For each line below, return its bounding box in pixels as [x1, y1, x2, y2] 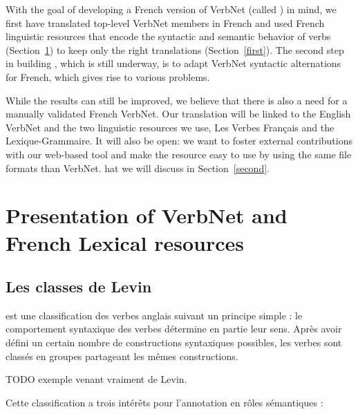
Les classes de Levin [6, 276, 152, 297]
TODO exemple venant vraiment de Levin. [6, 372, 187, 386]
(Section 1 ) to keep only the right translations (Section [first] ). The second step [6, 42, 344, 57]
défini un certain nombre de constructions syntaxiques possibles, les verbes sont [6, 335, 342, 350]
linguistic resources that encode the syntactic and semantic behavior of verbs [6, 29, 331, 44]
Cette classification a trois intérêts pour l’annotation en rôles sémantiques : [6, 395, 323, 409]
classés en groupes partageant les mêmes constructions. [6, 348, 238, 363]
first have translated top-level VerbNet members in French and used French [6, 15, 325, 30]
